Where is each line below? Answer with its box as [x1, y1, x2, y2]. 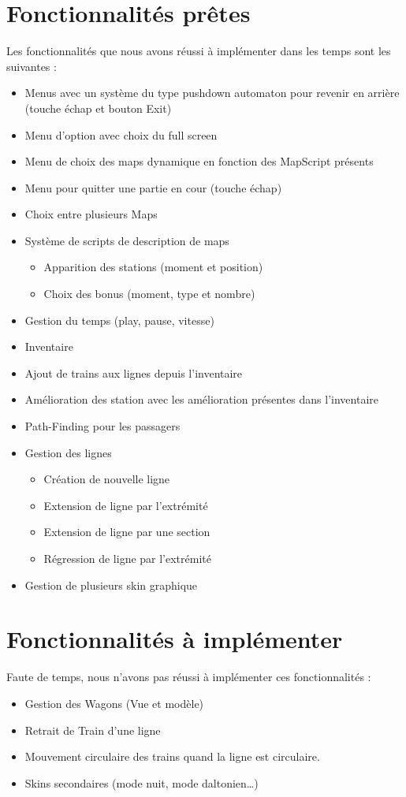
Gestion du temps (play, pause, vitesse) [24, 311, 214, 328]
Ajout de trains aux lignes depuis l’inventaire [24, 364, 243, 381]
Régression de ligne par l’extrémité [43, 550, 211, 566]
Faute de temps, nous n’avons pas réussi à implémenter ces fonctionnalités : [6, 669, 371, 685]
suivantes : [6, 58, 57, 74]
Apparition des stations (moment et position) [43, 259, 263, 275]
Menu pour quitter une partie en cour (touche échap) [24, 179, 282, 196]
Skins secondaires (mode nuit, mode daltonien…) [24, 774, 259, 791]
